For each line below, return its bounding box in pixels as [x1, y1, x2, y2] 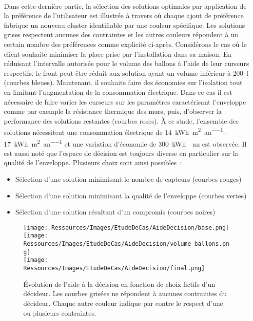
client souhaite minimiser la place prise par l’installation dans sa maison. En [4, 48, 232, 59]
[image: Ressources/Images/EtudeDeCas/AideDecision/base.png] [23, 224, 230, 231]
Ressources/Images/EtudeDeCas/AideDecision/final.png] [23, 265, 205, 272]
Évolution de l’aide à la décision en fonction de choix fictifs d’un [23, 278, 215, 289]
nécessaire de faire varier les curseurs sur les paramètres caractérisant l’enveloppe [4, 96, 246, 107]
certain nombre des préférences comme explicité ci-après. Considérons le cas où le [4, 39, 247, 49]
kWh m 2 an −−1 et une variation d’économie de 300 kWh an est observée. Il [14, 137, 247, 149]
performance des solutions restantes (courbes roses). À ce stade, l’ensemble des [4, 115, 239, 126]
